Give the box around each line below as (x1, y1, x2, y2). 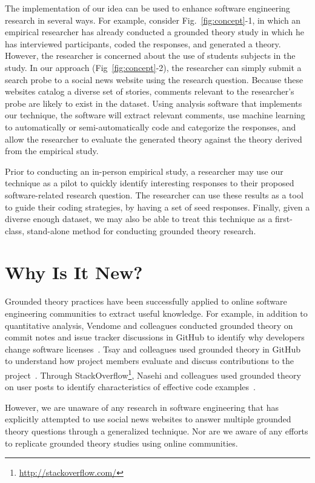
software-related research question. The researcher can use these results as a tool (5, 188, 303, 201)
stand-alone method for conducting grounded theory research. (27, 224, 256, 237)
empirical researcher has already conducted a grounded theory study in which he (5, 25, 305, 38)
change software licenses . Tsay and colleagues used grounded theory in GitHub (5, 342, 300, 355)
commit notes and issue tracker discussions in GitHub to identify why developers (5, 331, 305, 343)
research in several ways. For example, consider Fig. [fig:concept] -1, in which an (5, 13, 301, 26)
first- (275, 212, 293, 225)
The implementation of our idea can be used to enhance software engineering (5, 2, 290, 14)
